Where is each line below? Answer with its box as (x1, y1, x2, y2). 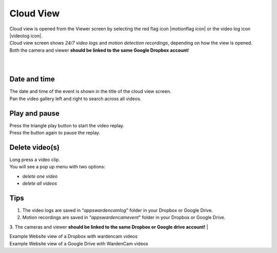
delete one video (22, 173, 58, 179)
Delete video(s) (9, 143, 60, 151)
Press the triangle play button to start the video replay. (9, 122, 125, 128)
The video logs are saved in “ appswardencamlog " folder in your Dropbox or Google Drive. (22, 207, 213, 213)
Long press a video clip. (9, 157, 61, 163)
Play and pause (9, 109, 60, 118)
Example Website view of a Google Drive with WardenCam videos (9, 240, 148, 246)
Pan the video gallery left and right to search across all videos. (9, 95, 142, 102)
